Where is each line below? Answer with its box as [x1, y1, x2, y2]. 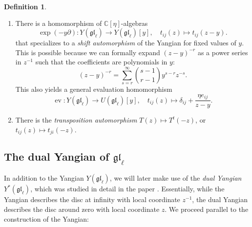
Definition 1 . [4, 1, 47, 11]
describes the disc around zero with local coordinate [4, 204, 160, 214]
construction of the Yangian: [4, 213, 89, 224]
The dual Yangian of [4, 148, 109, 164]
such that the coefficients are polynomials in [35, 57, 168, 67]
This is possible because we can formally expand [15, 47, 160, 57]
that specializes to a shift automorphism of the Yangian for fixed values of [15, 38, 236, 48]
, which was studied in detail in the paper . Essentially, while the [30, 184, 225, 194]
